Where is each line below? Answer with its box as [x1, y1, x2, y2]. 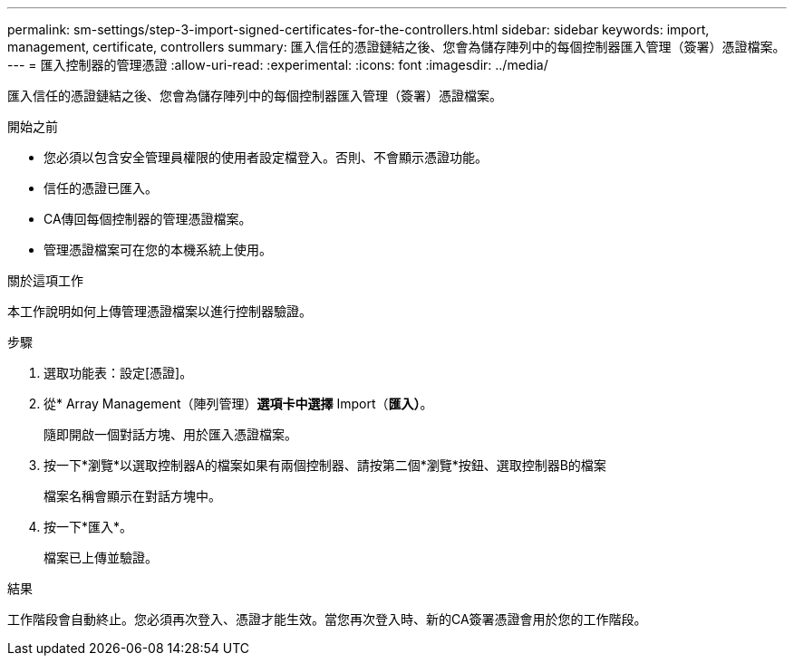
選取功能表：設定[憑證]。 [44, 365, 193, 380]
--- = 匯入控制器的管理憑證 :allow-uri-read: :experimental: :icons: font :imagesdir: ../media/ [7, 57, 548, 72]
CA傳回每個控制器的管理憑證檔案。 [44, 211, 252, 226]
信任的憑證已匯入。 [44, 180, 158, 196]
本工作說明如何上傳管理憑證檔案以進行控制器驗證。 [7, 303, 312, 319]
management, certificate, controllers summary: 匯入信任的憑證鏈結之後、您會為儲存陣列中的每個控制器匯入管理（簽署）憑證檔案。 [7, 39, 786, 54]
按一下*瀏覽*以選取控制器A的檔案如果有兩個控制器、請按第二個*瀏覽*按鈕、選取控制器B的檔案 [44, 457, 606, 473]
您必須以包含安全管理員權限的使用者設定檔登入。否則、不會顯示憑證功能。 [44, 149, 488, 165]
